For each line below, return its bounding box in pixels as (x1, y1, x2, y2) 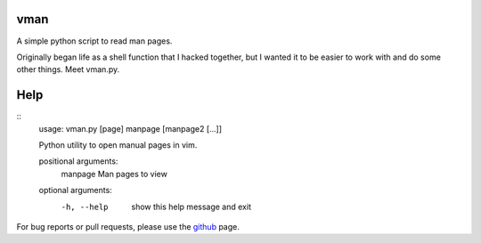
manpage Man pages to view (61, 168, 168, 179)
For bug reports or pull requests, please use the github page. (16, 221, 240, 231)
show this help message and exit (131, 201, 251, 212)
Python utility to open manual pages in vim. (38, 139, 198, 150)
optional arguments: (38, 185, 113, 196)
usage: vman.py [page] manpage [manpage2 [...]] (38, 123, 223, 134)
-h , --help (61, 201, 109, 212)
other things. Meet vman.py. (16, 64, 120, 75)
